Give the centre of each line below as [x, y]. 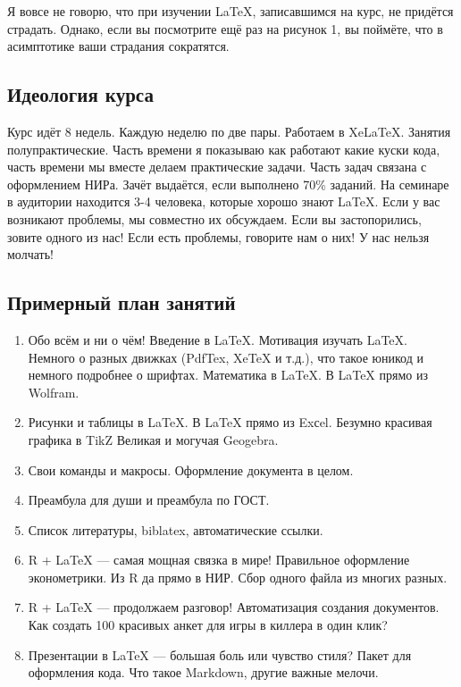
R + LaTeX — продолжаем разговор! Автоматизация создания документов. [234, 607]
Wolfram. [54, 392]
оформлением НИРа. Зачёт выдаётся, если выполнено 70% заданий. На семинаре [228, 184]
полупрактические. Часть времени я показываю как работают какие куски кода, [224, 149]
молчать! [30, 254]
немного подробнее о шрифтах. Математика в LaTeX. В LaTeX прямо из [228, 375]
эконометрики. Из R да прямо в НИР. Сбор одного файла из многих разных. [238, 577]
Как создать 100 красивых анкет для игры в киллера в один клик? [208, 625]
